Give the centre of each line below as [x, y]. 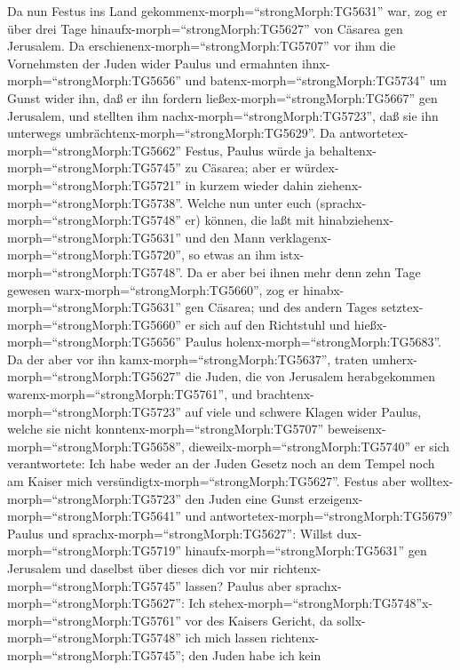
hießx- [370, 324]
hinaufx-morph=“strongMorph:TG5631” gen [306, 550]
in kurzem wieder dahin [249, 184]
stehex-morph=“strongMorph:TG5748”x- [321, 603]
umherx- [394, 359]
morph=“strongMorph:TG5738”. [95, 202]
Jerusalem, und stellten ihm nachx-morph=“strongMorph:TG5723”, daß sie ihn [223, 115]
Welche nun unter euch [249, 202]
